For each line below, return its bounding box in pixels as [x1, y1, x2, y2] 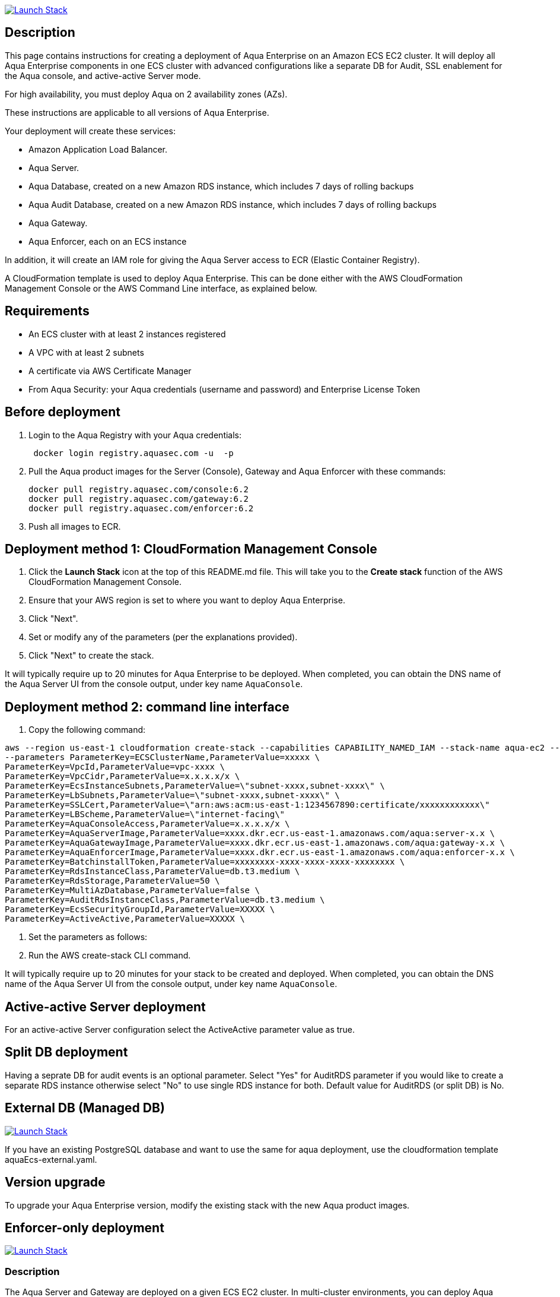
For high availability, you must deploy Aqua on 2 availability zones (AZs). [5, 88, 288, 99]
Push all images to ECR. [28, 521, 121, 532]
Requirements [5, 303, 90, 319]
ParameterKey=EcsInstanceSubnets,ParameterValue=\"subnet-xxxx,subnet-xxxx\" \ [5, 781, 385, 791]
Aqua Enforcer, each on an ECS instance [28, 236, 187, 246]
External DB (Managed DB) [5, 1100, 165, 1116]
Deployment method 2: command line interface [5, 699, 289, 714]
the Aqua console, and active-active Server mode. [5, 70, 201, 81]
